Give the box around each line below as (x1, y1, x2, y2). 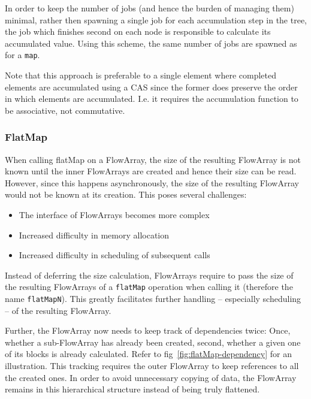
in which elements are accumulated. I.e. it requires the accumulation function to (5, 92, 298, 105)
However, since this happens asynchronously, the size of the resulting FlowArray (5, 176, 299, 189)
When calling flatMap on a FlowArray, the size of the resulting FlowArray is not (5, 153, 301, 165)
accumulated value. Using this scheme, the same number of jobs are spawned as (5, 37, 297, 49)
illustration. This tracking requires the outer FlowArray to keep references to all (5, 359, 299, 372)
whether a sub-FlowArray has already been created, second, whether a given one (5, 335, 301, 348)
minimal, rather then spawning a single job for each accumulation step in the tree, (5, 13, 307, 26)
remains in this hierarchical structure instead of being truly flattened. (5, 383, 260, 395)
